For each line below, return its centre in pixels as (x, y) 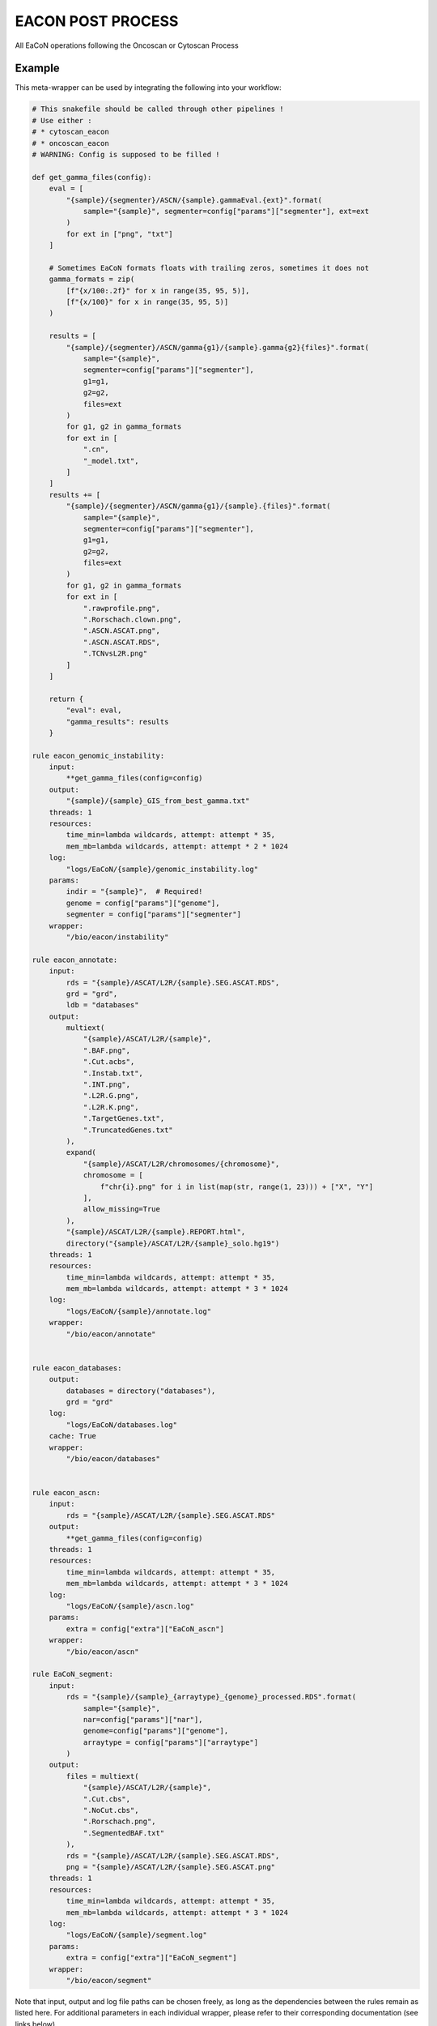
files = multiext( (102, 1776)
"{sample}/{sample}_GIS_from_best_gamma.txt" (158, 801)
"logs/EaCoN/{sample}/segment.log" (137, 1935)
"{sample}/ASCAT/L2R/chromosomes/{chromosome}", (181, 1164)
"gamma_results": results (117, 722)
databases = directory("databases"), (141, 1391)
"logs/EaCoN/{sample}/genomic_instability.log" (162, 869)
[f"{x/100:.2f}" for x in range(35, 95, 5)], (158, 291)
